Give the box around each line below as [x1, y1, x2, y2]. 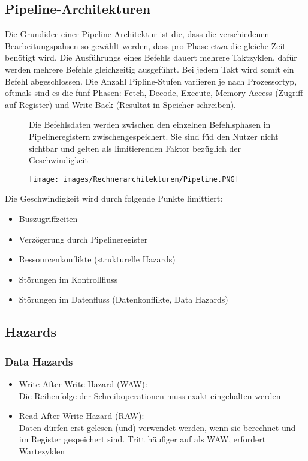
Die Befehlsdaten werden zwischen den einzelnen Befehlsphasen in [29, 118, 271, 131]
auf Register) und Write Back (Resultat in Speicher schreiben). [5, 98, 236, 110]
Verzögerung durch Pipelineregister [19, 232, 148, 245]
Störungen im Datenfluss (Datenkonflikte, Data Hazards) [19, 293, 228, 306]
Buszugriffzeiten [19, 212, 78, 224]
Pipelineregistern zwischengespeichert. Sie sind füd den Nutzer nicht [29, 130, 279, 142]
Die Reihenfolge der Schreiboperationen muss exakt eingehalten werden [19, 389, 281, 402]
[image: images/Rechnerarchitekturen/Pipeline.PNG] [29, 175, 239, 184]
